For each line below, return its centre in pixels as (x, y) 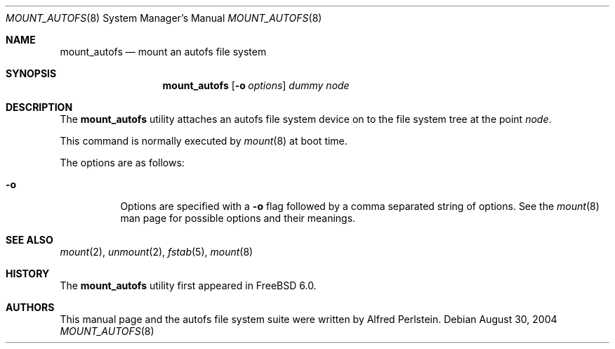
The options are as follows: (122, 163)
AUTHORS (30, 307)
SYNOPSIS (31, 73)
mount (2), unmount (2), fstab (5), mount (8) (157, 252)
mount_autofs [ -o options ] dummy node (256, 85)
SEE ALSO (29, 240)
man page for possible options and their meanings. (238, 218)
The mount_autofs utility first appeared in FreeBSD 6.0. (188, 285)
